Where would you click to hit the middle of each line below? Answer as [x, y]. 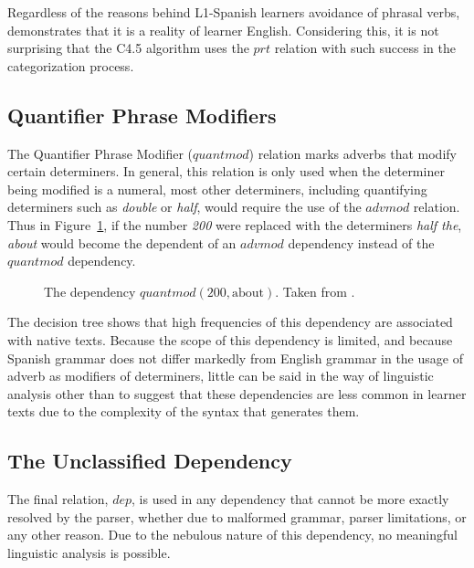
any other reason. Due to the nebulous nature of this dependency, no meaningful [232, 535]
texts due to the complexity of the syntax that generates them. [184, 411]
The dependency [90, 291]
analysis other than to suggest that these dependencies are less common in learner [237, 393]
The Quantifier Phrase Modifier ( [100, 153]
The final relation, [58, 499]
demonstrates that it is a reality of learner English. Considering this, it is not [223, 30]
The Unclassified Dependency [150, 461]
